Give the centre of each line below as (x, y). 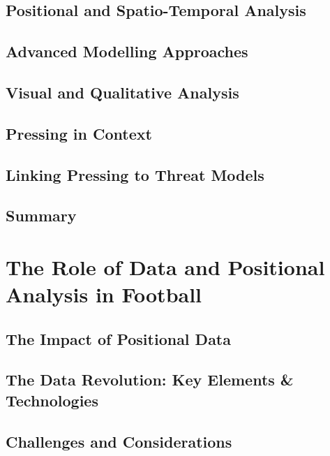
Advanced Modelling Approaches (127, 51)
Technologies (52, 400)
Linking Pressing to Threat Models (135, 174)
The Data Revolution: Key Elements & (150, 380)
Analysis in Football (104, 294)
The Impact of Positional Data (118, 338)
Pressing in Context (79, 133)
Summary (41, 215)
